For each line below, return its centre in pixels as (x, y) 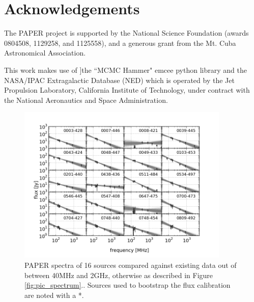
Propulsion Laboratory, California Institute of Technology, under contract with (127, 90)
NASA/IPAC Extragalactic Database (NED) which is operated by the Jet (119, 80)
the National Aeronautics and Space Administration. (86, 100)
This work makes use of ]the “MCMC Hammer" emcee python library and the (125, 70)
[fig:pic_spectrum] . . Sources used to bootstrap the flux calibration (128, 285)
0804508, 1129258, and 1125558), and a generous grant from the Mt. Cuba (120, 43)
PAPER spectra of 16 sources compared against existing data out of (131, 265)
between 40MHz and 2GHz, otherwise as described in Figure (119, 275)
